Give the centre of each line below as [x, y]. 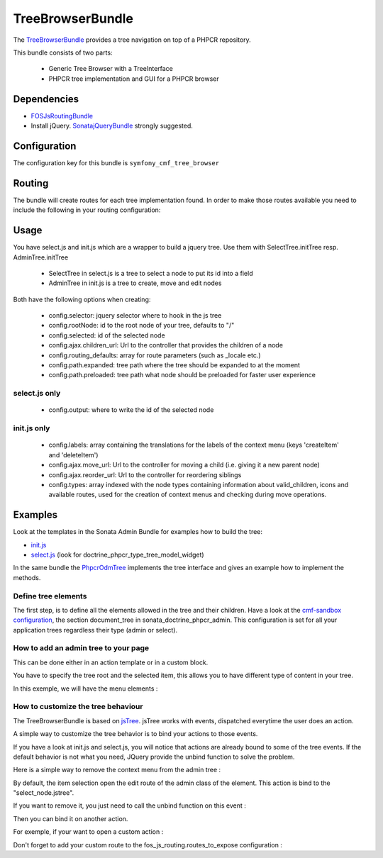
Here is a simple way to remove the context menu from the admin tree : [117, 770]
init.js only [32, 428]
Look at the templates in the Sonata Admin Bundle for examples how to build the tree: [138, 532]
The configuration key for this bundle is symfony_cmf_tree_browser [116, 162]
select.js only [37, 394]
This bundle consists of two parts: [63, 52]
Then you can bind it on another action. [71, 818]
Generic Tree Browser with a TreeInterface [111, 69]
